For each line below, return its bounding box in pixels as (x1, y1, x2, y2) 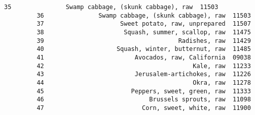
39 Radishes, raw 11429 (37, 37, 251, 44)
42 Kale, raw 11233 (37, 62, 251, 70)
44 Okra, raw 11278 (37, 79, 251, 86)
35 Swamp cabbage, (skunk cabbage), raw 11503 (4, 4, 218, 11)
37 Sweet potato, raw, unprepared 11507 (37, 20, 251, 28)
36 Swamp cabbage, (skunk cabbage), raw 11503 (37, 12, 251, 19)
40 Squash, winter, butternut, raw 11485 (37, 45, 251, 53)
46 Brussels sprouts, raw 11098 (37, 96, 251, 103)
